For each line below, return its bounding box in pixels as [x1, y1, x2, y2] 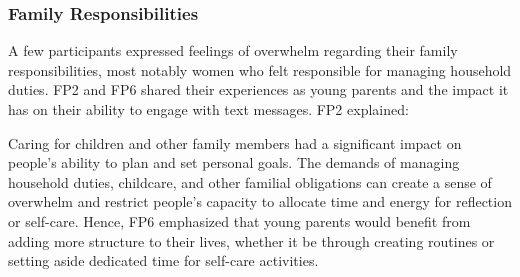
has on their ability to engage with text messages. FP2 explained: [8, 99, 409, 119]
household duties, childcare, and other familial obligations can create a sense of [8, 171, 492, 192]
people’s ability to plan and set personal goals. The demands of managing [8, 152, 460, 173]
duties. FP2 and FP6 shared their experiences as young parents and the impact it [8, 79, 509, 100]
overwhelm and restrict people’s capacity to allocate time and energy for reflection [8, 191, 512, 212]
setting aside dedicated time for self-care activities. [8, 250, 319, 271]
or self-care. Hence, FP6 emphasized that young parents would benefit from [8, 210, 471, 231]
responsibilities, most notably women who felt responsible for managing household [8, 59, 512, 80]
